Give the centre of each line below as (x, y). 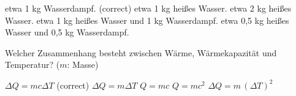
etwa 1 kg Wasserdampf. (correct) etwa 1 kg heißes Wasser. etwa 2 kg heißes (148, 8)
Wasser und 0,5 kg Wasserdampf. (67, 32)
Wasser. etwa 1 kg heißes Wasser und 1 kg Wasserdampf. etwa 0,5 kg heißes (147, 20)
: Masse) (83, 65)
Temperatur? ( (32, 65)
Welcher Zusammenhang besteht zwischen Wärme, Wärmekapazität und (141, 52)
